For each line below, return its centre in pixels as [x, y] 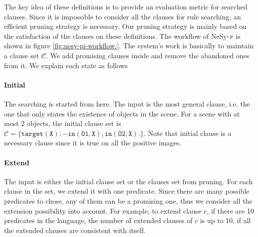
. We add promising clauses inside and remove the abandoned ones [147, 55]
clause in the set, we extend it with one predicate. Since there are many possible [127, 191]
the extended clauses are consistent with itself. [75, 230]
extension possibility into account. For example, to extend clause [103, 210]
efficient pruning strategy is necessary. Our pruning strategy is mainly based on [126, 26]
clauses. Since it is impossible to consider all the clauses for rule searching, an [123, 16]
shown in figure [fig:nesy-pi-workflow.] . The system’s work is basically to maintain [129, 46]
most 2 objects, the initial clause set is [63, 123]
